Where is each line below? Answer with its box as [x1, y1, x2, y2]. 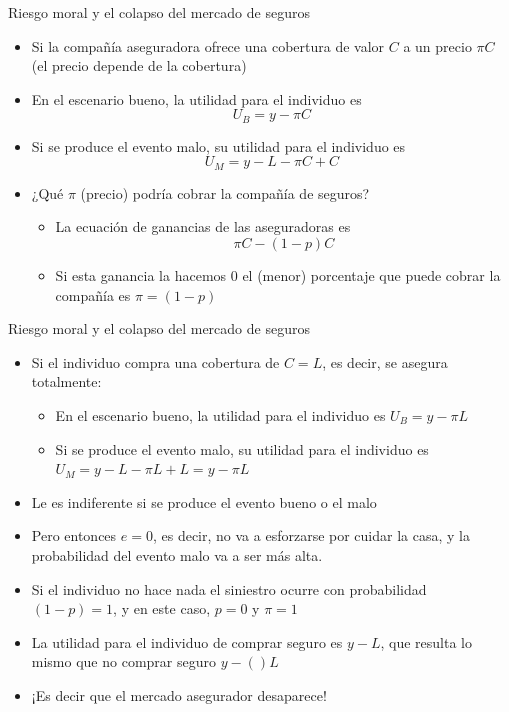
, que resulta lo [380, 631, 472, 652]
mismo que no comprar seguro [31, 651, 216, 672]
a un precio [403, 35, 472, 56]
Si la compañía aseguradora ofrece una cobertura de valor [31, 35, 385, 56]
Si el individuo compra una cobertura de [31, 351, 280, 372]
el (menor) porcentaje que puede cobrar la [242, 265, 501, 286]
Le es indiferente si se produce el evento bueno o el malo [31, 491, 377, 512]
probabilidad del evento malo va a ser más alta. [31, 545, 323, 565]
